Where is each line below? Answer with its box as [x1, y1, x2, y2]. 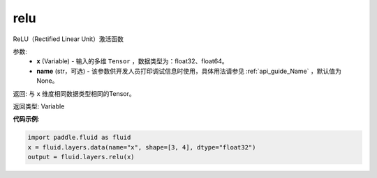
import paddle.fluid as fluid [27, 133, 131, 142]
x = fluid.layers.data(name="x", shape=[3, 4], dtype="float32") [27, 143, 256, 151]
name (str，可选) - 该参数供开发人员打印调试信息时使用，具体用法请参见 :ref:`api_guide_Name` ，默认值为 [36, 67, 341, 75]
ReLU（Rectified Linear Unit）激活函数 [13, 35, 124, 43]
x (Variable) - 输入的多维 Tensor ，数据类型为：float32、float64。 [36, 57, 228, 65]
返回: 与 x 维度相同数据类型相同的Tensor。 [13, 89, 135, 97]
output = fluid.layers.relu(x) [27, 153, 135, 161]
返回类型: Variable [13, 102, 65, 111]
